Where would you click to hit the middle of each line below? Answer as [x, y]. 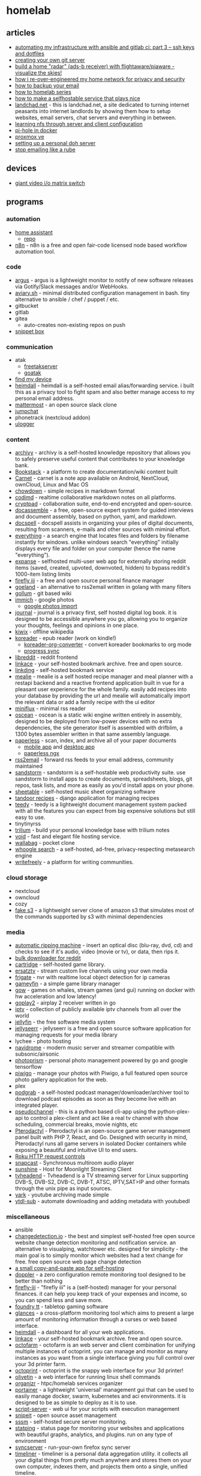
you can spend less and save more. [59, 1300]
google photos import [51, 606]
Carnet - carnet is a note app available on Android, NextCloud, [92, 478]
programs [25, 202]
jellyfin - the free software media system [65, 1022]
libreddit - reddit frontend [46, 658]
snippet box [29, 331]
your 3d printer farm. [41, 1364]
